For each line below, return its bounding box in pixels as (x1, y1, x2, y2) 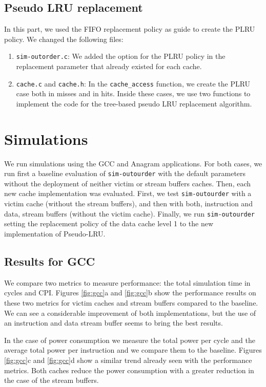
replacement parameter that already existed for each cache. (16, 61, 202, 72)
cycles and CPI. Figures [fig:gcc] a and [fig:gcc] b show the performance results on (4, 287, 256, 298)
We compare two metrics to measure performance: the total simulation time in (4, 277, 251, 288)
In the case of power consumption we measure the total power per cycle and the (4, 334, 255, 345)
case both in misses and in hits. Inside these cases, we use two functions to (16, 88, 251, 99)
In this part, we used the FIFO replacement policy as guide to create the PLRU (4, 24, 255, 34)
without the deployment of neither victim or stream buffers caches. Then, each (4, 178, 251, 188)
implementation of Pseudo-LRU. (4, 228, 106, 239)
